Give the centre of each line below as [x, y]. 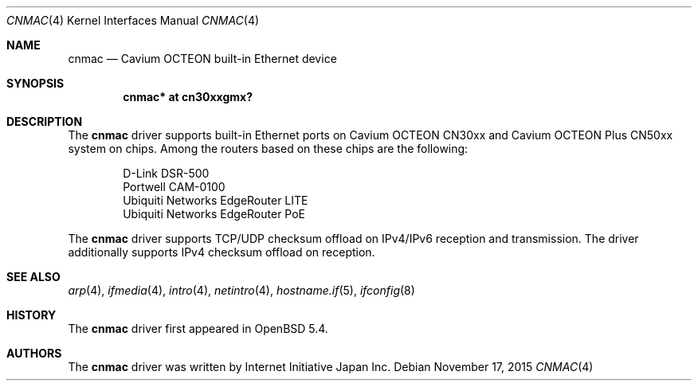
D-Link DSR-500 [166, 173]
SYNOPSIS [35, 83]
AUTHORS [34, 353]
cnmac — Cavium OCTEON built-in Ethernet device [202, 59]
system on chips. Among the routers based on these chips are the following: [268, 149]
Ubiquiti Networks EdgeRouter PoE [214, 214]
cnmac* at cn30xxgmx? [188, 97]
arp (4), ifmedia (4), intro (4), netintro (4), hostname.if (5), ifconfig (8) [241, 290]
